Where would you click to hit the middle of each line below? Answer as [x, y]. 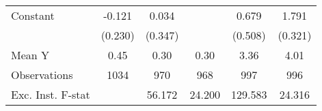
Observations [42, 75]
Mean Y [30, 55]
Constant [33, 15]
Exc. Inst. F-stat [51, 94]
